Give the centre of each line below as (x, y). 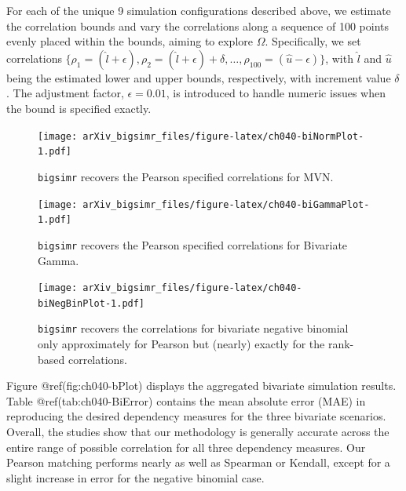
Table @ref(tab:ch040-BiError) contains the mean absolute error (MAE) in (186, 400)
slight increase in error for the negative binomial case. (135, 477)
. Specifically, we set (313, 41)
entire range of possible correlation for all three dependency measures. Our (186, 447)
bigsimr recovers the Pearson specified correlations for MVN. (186, 176)
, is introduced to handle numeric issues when (276, 93)
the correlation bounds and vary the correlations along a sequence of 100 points (198, 25)
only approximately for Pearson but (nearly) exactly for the (181, 344)
